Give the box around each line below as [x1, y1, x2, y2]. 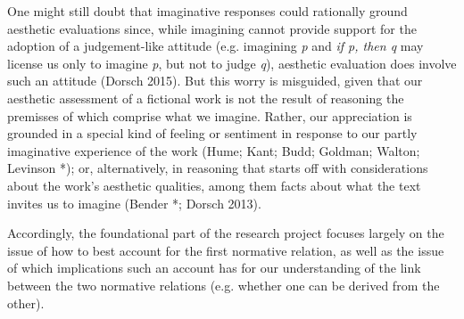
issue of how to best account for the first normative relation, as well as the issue [7, 241, 444, 259]
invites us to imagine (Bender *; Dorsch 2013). [7, 193, 261, 212]
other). [7, 293, 45, 312]
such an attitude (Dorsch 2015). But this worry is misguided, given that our [7, 71, 423, 90]
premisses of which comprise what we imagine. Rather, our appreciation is [7, 106, 412, 125]
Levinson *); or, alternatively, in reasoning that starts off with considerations [7, 159, 428, 177]
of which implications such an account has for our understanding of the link [7, 258, 421, 277]
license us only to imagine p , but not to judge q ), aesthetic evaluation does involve [7, 53, 457, 72]
